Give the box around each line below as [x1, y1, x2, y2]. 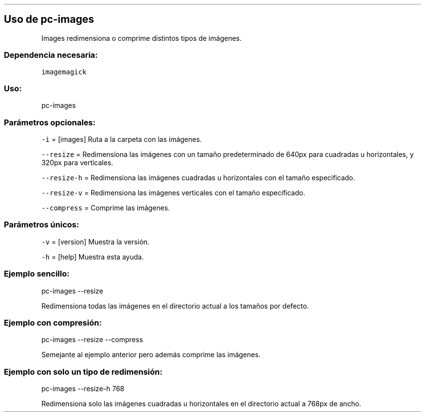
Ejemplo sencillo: [4, 269, 70, 279]
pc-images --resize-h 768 [41, 384, 125, 393]
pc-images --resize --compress [41, 335, 143, 344]
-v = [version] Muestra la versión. [41, 237, 149, 246]
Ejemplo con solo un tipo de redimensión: [4, 366, 163, 377]
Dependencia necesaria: [4, 50, 98, 60]
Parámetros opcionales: [4, 117, 96, 127]
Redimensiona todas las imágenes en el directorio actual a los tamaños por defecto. [41, 301, 309, 310]
